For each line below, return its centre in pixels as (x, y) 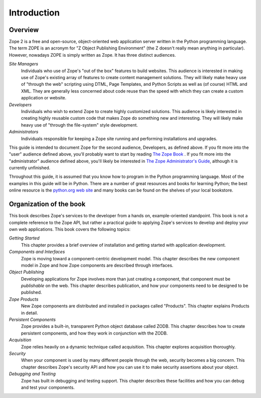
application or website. (44, 98)
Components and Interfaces (37, 252)
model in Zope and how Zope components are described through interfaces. (97, 265)
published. (31, 292)
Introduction (34, 13)
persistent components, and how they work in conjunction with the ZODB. (94, 333)
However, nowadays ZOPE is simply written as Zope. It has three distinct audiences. (92, 55)
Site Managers (24, 64)
